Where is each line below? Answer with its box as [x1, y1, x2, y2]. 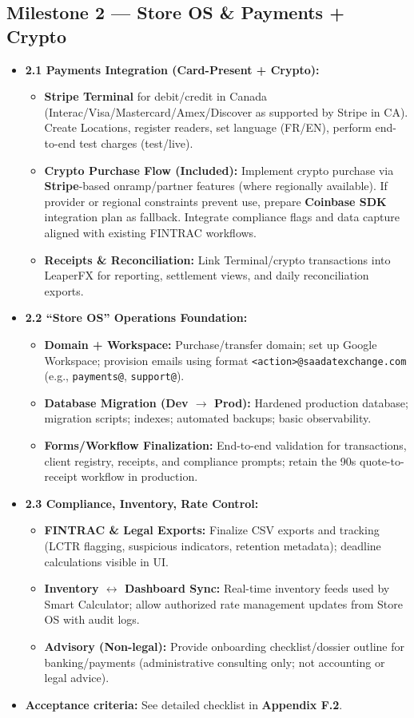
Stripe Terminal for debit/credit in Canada [44, 88, 267, 105]
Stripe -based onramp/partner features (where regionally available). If [44, 177, 388, 194]
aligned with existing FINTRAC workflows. [44, 224, 257, 240]
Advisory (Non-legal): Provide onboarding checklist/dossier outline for [44, 637, 404, 654]
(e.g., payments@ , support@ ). [44, 367, 185, 384]
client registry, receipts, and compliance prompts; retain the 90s [44, 452, 356, 469]
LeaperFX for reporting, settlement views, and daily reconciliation [44, 267, 369, 284]
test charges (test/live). [79, 134, 193, 151]
